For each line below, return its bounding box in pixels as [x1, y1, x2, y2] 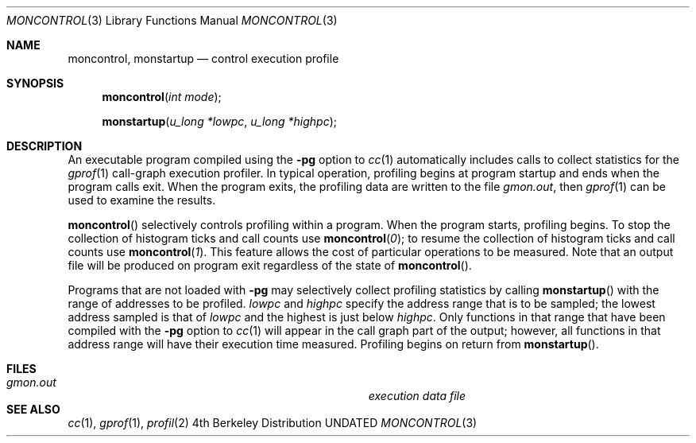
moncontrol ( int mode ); [102, 90, 222, 103]
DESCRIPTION [6, 139, 83, 153]
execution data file [368, 389, 466, 402]
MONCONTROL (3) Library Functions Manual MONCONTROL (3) [6, 14, 338, 27]
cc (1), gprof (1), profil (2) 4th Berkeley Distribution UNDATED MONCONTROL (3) [68, 416, 478, 429]
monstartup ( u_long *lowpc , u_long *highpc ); [102, 115, 337, 128]
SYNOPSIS [6, 76, 64, 90]
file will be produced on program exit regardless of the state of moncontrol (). [68, 258, 472, 272]
